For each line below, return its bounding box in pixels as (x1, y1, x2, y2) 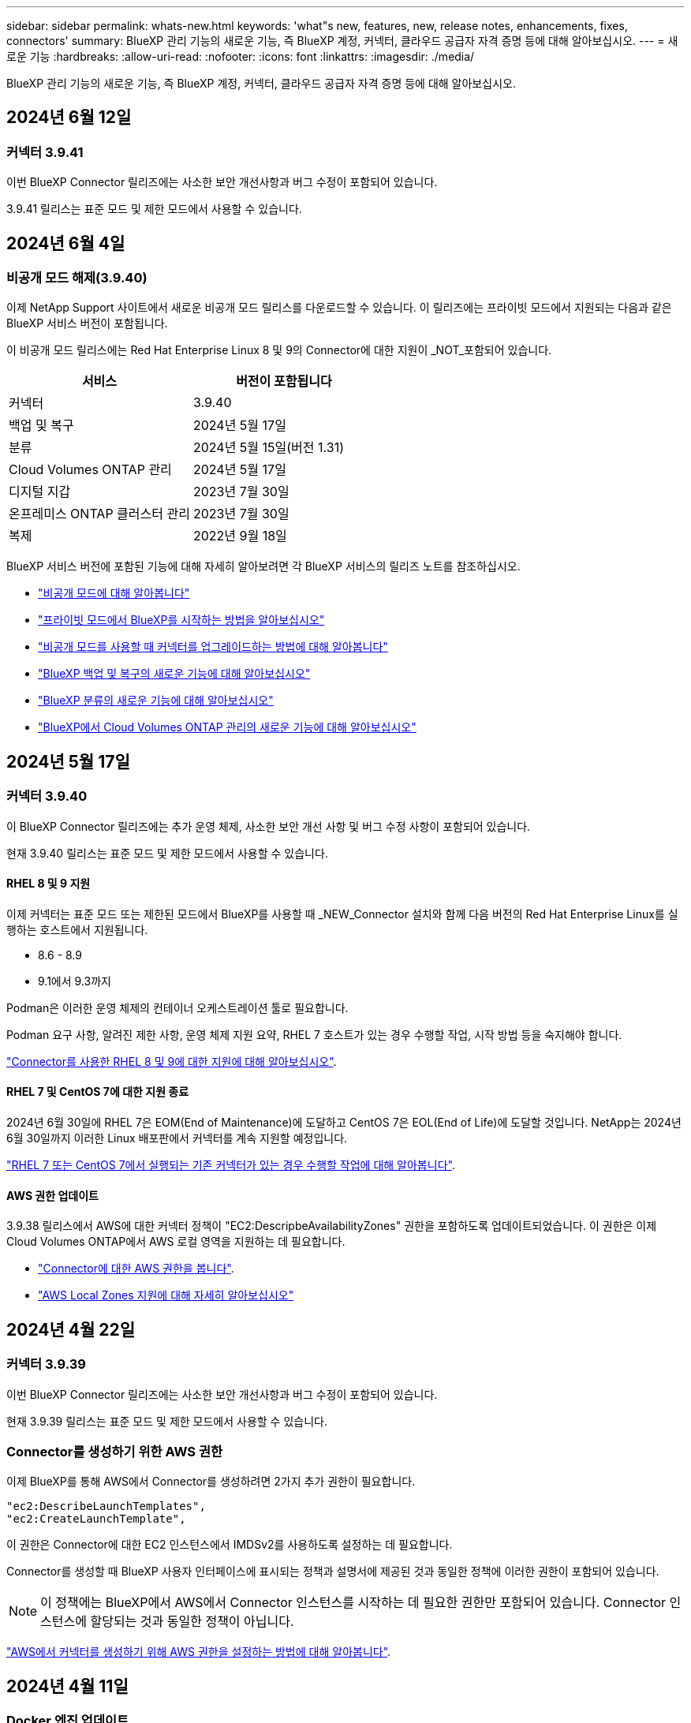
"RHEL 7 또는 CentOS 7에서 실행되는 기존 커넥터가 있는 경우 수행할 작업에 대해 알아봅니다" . (6, 1158, 455, 1172)
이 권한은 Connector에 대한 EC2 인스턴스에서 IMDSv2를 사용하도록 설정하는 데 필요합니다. (6, 1538, 453, 1552)
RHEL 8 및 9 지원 (6, 876, 91, 891)
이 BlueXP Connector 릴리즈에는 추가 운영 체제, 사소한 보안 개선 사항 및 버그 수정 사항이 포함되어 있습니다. (6, 819, 531, 833)
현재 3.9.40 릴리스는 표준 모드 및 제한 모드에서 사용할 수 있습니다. (6, 846, 328, 860)
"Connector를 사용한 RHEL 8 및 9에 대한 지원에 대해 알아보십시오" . (6, 1054, 337, 1068)
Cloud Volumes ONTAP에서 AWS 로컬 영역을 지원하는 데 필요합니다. (6, 1235, 345, 1249)
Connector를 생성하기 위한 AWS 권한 (6, 1443, 222, 1460)
